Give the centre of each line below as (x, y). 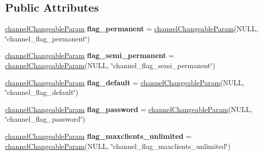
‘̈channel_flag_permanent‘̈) (48, 38)
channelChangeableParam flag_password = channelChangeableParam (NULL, (129, 109)
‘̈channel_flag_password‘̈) (45, 119)
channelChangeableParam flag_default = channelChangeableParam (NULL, (125, 82)
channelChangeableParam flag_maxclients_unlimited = (98, 136)
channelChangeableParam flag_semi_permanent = (90, 55)
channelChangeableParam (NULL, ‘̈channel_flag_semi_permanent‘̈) (110, 65)
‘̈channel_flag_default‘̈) (42, 92)
